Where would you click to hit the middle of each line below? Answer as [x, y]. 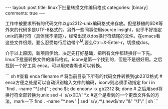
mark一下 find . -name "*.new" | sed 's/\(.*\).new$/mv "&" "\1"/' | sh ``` [86, 101]
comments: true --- [25, 13]
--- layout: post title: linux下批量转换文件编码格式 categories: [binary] [76, 7]
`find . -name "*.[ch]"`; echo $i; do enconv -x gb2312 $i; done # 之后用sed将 [84, 88]
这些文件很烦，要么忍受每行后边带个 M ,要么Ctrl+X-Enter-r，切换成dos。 [79, 42]
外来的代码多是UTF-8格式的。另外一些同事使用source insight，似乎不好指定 [83, 29]
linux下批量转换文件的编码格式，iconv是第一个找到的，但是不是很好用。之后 [84, 59]
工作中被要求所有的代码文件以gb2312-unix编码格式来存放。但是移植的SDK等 [84, 23]
